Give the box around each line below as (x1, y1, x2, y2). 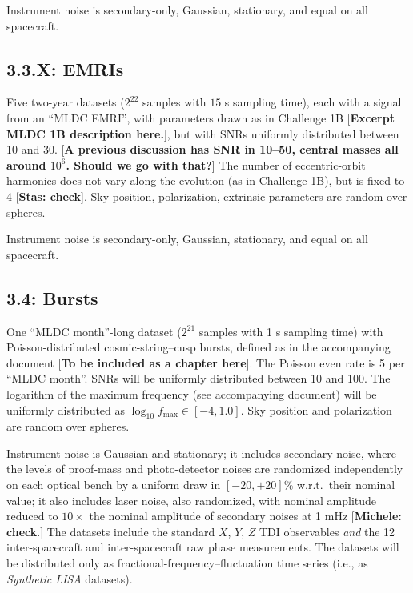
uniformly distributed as (6, 401, 126, 418)
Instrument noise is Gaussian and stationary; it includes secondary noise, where (6, 444, 397, 461)
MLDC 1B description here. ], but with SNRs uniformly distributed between (6, 125, 399, 142)
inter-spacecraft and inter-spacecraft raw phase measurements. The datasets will (6, 539, 399, 555)
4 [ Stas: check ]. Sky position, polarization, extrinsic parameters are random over (6, 187, 407, 204)
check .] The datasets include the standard (6, 523, 215, 539)
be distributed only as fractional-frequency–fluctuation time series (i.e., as (6, 555, 368, 571)
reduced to (6, 507, 58, 524)
